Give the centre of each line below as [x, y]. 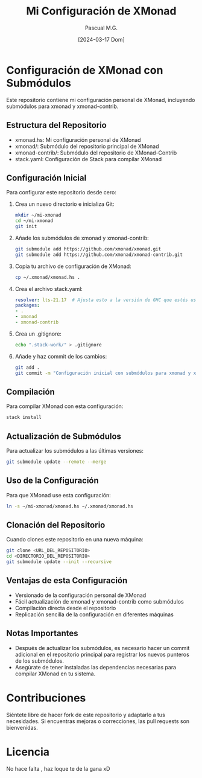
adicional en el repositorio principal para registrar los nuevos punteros [102, 654]
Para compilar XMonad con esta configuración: [65, 406]
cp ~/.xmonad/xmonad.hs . [47, 277]
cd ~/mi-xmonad [34, 221]
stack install [24, 418]
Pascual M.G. [101, 28]
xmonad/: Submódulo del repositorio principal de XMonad [87, 146]
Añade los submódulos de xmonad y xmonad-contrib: [82, 238]
